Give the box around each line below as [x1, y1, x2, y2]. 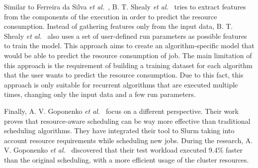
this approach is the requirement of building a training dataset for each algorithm [4, 60, 253, 70]
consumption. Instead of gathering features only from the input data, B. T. [4, 21, 233, 31]
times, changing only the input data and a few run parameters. [4, 89, 196, 99]
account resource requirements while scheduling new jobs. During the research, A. [4, 135, 253, 145]
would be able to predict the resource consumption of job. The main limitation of [4, 50, 252, 60]
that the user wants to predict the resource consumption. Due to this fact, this [4, 70, 244, 80]
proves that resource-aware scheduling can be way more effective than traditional [4, 115, 251, 126]
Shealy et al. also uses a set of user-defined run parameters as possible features [4, 30, 247, 41]
